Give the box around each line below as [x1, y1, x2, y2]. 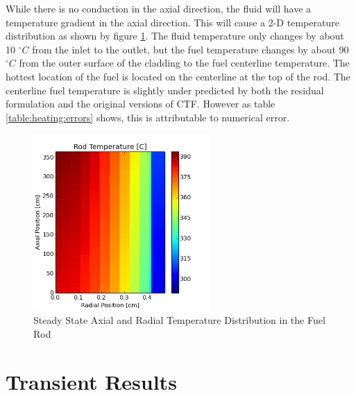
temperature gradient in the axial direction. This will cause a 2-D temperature [6, 15, 339, 29]
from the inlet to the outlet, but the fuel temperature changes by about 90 [32, 42, 349, 56]
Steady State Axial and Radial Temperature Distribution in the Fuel [33, 313, 325, 327]
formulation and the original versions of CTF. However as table [6, 96, 276, 111]
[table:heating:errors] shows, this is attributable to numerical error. [6, 110, 290, 124]
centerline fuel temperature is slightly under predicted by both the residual [6, 83, 324, 97]
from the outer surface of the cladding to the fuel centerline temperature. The [19, 55, 350, 70]
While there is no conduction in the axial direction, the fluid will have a [6, 1, 312, 15]
